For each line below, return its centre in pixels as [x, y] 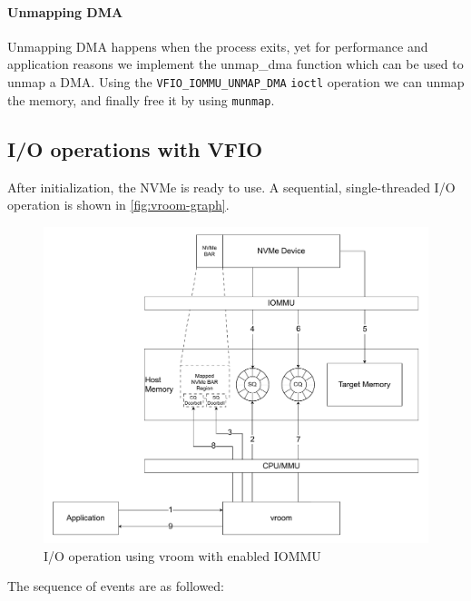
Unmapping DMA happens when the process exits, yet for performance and [218, 46]
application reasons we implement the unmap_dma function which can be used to [235, 64]
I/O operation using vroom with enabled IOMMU [182, 555]
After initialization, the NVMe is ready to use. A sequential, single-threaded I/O [231, 187]
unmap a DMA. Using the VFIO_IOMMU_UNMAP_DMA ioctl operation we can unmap [236, 81]
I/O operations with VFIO [135, 148]
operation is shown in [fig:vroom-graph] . [118, 205]
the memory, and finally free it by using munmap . [141, 99]
